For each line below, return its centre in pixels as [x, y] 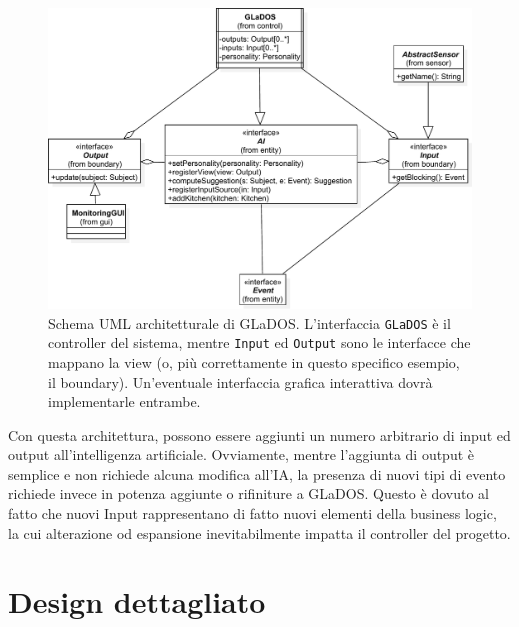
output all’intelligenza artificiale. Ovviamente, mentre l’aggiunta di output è [241, 454]
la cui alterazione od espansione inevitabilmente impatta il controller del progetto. [259, 532]
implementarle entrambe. [124, 401]
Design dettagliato [137, 601]
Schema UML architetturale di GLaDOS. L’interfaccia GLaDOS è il [249, 322]
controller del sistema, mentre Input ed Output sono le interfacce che [259, 342]
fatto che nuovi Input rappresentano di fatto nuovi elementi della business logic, [252, 513]
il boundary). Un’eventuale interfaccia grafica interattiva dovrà [240, 381]
